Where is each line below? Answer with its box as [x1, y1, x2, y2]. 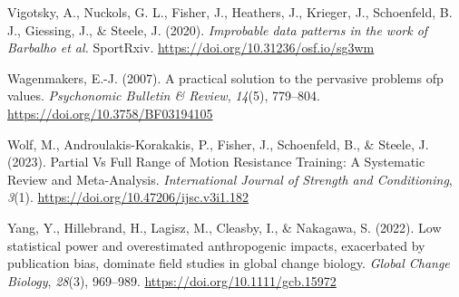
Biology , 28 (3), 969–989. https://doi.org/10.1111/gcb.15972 [7, 271, 337, 290]
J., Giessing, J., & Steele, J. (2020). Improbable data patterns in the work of [7, 20, 428, 39]
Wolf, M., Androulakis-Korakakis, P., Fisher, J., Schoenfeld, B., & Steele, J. [7, 134, 429, 153]
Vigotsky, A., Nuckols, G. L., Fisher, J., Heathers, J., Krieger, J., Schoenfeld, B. [7, 3, 453, 21]
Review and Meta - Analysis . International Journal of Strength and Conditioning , [7, 169, 453, 188]
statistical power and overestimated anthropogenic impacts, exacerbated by [7, 235, 425, 254]
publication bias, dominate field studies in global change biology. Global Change [7, 254, 450, 273]
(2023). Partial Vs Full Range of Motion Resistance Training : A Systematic [7, 152, 425, 171]
